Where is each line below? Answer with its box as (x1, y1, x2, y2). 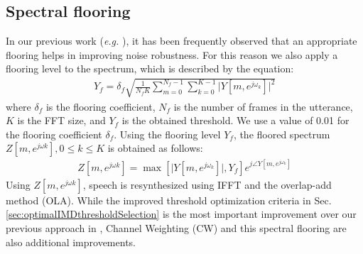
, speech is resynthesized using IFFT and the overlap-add (82, 177, 332, 192)
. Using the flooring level (114, 126, 221, 141)
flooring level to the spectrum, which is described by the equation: (6, 61, 294, 76)
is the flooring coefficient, (45, 99, 156, 114)
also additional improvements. (6, 234, 136, 249)
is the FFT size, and (17, 113, 106, 128)
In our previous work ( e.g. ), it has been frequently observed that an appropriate (6, 33, 357, 48)
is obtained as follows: (107, 140, 203, 155)
